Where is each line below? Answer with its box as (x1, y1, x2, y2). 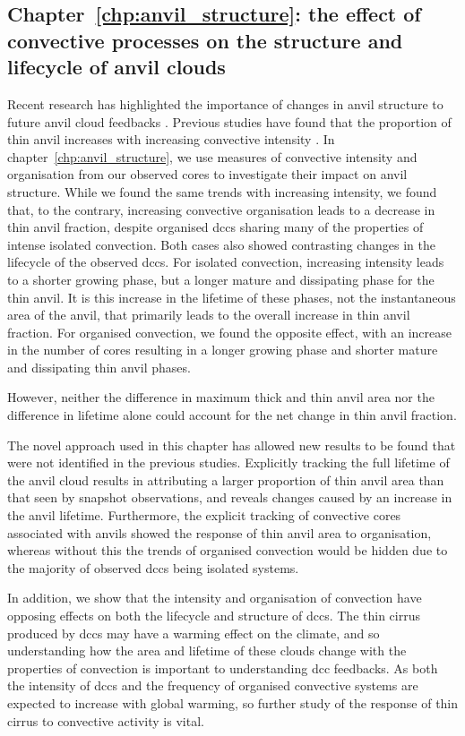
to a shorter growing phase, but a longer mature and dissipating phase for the (7, 270, 435, 288)
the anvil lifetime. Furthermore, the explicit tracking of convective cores (7, 506, 401, 525)
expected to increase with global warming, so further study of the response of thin (7, 693, 459, 712)
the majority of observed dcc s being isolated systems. (7, 558, 299, 577)
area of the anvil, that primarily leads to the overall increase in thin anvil (7, 305, 410, 324)
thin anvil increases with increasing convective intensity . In (7, 130, 335, 149)
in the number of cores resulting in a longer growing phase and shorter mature (7, 340, 438, 359)
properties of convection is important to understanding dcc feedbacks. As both (7, 658, 438, 677)
